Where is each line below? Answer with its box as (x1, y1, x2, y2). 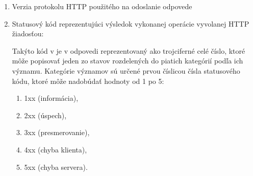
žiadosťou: (12, 28, 44, 39)
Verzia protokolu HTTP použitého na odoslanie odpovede (12, 1, 192, 11)
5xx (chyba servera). (24, 161, 88, 172)
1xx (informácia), (24, 93, 79, 103)
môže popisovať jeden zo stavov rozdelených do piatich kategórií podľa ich (12, 55, 243, 66)
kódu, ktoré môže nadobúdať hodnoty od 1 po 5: (12, 75, 164, 86)
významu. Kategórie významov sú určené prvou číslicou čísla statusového (12, 65, 240, 76)
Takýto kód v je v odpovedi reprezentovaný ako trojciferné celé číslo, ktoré (12, 45, 245, 56)
